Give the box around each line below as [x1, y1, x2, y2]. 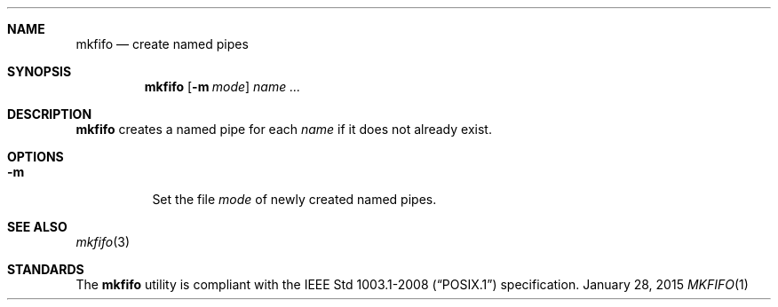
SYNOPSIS [7, 64, 72, 79]
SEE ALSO [7, 219, 67, 234]
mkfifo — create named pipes [75, 36, 249, 51]
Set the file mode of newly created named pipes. [152, 192, 437, 207]
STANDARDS [7, 262, 84, 277]
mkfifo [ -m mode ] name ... [144, 79, 301, 94]
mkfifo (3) [75, 234, 131, 249]
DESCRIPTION [7, 106, 92, 122]
